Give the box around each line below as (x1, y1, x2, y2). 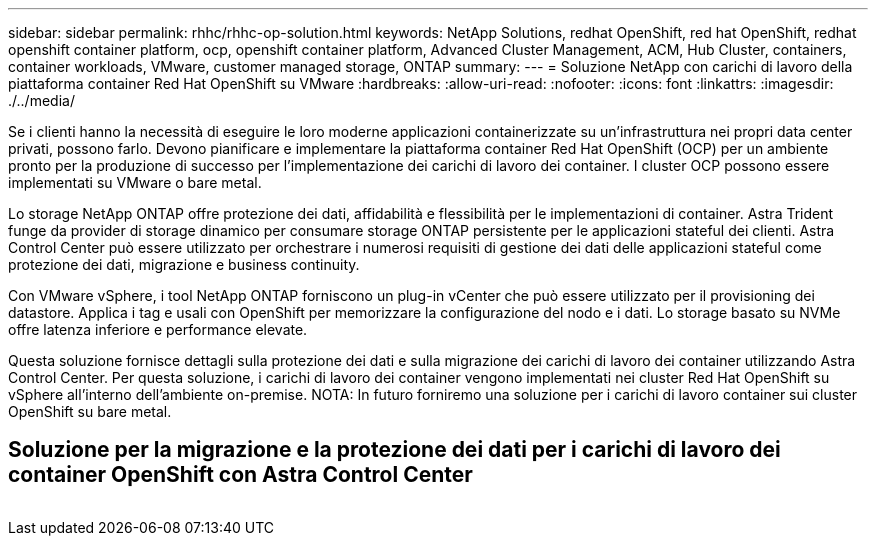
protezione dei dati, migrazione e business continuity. (8, 256, 360, 273)
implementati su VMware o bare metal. (8, 174, 262, 191)
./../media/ (8, 92, 75, 109)
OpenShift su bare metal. (8, 403, 172, 420)
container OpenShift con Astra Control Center (8, 462, 473, 488)
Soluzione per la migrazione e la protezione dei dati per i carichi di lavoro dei (8, 437, 781, 463)
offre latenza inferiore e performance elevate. (8, 321, 308, 338)
